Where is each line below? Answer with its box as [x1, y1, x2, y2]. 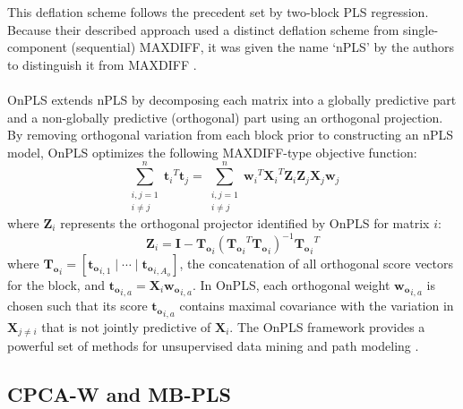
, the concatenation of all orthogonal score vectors [179, 254, 454, 272]
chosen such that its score [7, 296, 148, 315]
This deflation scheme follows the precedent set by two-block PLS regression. [7, 3, 429, 21]
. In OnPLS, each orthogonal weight [192, 276, 390, 294]
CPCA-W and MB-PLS [7, 379, 231, 407]
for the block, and [7, 276, 105, 294]
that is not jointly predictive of [41, 317, 211, 336]
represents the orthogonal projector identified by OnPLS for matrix [60, 213, 430, 232]
